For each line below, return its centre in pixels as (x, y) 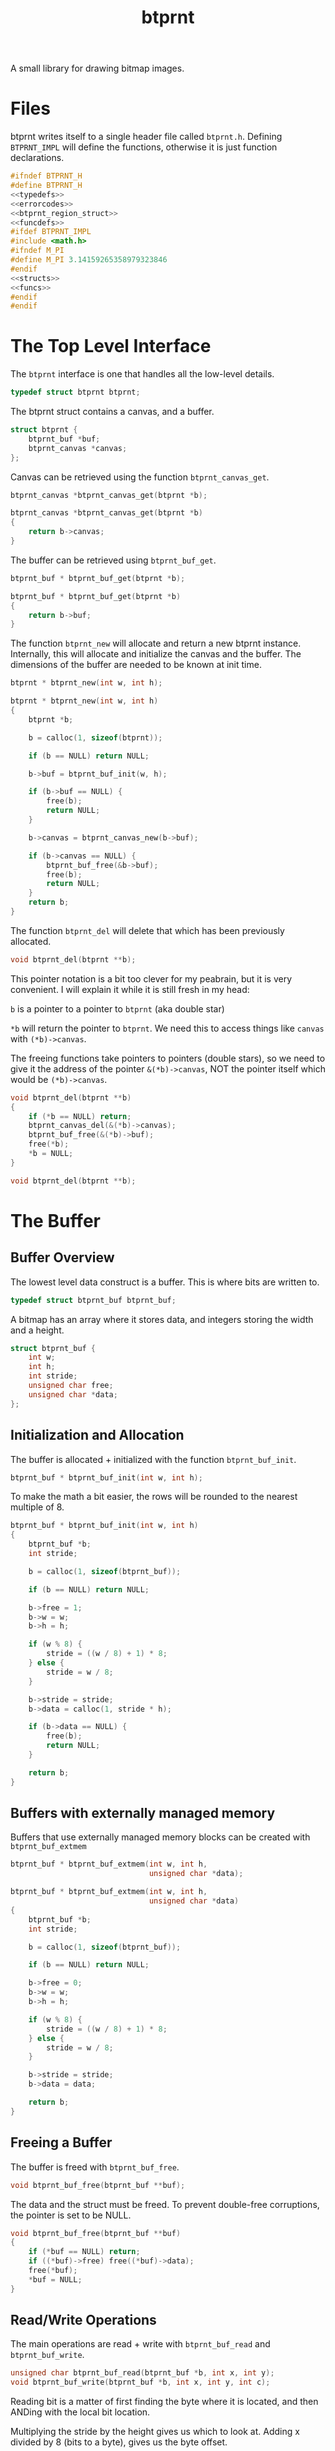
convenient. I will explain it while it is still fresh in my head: (130, 989)
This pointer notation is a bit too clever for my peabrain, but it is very (151, 978)
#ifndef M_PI (37, 251)
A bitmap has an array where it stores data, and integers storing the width (162, 1319)
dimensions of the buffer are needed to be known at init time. (136, 665)
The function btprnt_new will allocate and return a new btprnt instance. (156, 643)
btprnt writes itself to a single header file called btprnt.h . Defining (146, 137)
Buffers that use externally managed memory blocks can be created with (160, 1837)
